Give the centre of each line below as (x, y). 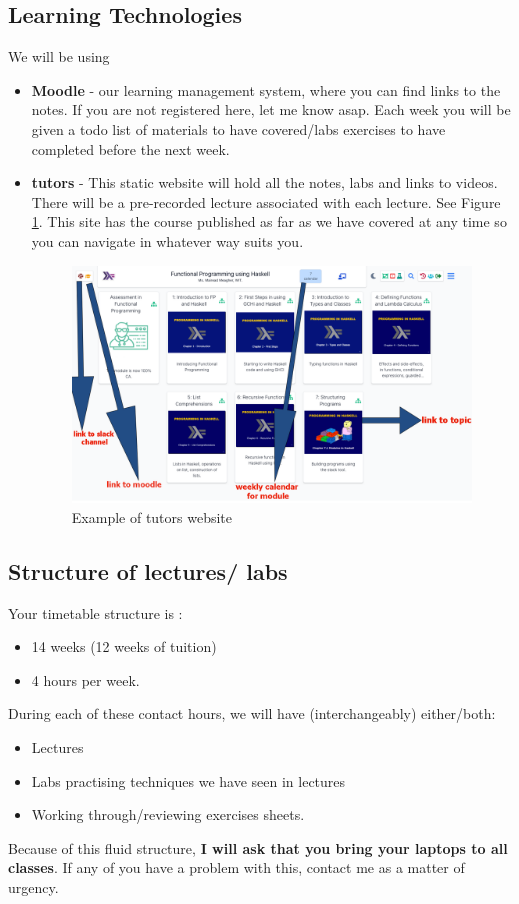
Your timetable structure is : (95, 612)
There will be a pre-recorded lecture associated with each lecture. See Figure (266, 201)
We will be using (59, 56)
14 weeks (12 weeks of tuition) (124, 646)
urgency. (33, 886)
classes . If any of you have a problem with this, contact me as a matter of (236, 867)
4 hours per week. (85, 679)
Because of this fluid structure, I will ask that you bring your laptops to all (258, 847)
